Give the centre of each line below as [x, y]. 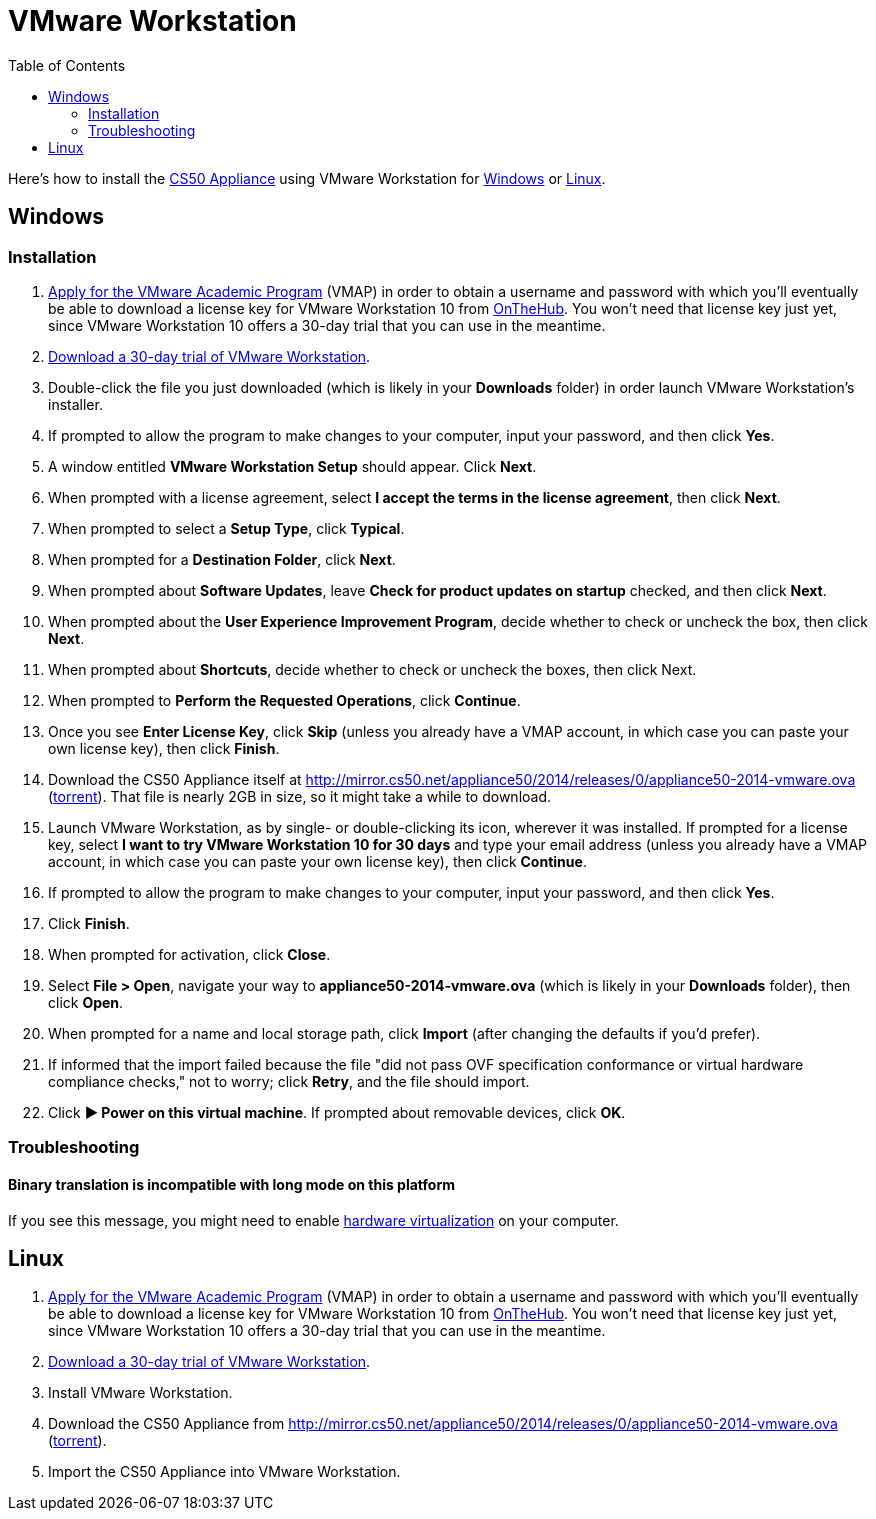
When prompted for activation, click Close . [189, 954]
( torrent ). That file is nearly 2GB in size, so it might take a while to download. [300, 796]
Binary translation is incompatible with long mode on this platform [231, 1184]
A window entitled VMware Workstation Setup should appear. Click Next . [292, 466]
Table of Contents [67, 65]
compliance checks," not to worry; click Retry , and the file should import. [289, 1081]
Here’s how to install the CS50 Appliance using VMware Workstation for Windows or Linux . [307, 178]
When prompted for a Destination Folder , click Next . [222, 559]
